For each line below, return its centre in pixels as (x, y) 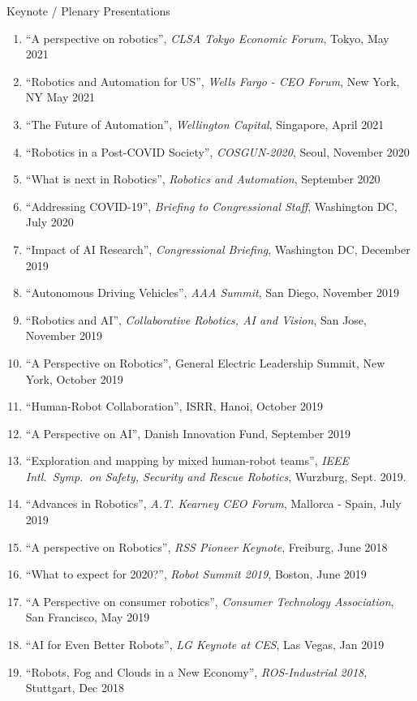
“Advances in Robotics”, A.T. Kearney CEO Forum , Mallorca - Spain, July (213, 503)
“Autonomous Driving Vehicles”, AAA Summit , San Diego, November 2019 (212, 292)
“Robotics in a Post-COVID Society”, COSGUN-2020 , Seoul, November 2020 (217, 151)
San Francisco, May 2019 (88, 617)
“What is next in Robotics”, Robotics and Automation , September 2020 (203, 179)
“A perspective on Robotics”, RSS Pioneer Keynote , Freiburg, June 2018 (206, 546)
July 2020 (49, 222)
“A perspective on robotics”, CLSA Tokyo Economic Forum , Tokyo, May (207, 38)
